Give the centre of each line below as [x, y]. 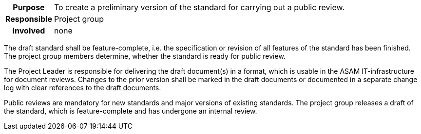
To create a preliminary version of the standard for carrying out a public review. [199, 7]
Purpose [29, 7]
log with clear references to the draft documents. [83, 88]
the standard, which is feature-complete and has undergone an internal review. [131, 111]
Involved [29, 31]
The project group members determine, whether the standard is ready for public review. [145, 56]
